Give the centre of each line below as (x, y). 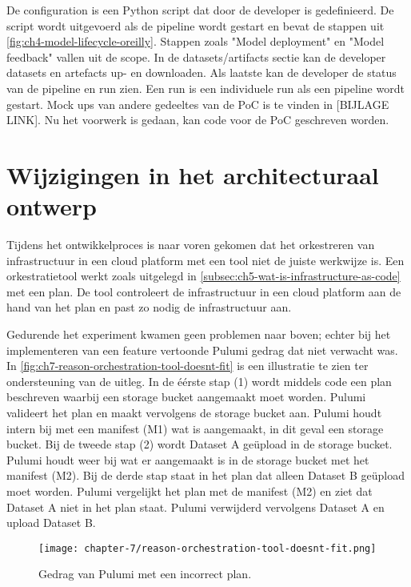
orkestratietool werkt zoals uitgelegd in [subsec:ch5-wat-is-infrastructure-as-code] (204, 276)
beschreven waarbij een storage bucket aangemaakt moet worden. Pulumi (186, 397)
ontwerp (52, 206)
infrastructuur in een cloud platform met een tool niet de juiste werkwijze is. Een (205, 260)
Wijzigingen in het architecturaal (193, 174)
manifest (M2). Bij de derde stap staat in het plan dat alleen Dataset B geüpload (205, 475)
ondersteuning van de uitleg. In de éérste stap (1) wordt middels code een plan (199, 381)
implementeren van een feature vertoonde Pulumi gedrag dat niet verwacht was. (202, 350)
